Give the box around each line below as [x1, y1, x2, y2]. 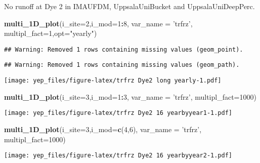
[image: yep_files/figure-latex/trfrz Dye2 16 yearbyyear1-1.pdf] [4, 109, 233, 117]
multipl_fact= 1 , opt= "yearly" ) [4, 28, 97, 38]
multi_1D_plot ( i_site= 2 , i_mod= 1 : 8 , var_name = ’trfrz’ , [4, 18, 193, 28]
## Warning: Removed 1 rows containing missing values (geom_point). [4, 46, 243, 53]
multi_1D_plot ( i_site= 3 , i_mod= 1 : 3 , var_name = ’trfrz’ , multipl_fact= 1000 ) [4, 91, 256, 102]
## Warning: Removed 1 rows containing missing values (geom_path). [4, 61, 240, 69]
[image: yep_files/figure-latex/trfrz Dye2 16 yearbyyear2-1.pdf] [4, 152, 233, 159]
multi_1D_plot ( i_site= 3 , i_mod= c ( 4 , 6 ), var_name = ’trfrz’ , [4, 124, 202, 134]
